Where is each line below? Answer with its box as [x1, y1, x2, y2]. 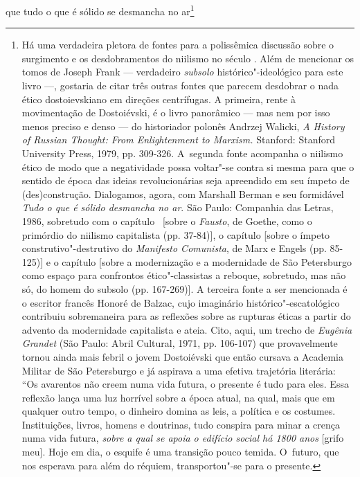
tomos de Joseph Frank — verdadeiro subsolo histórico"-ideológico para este [21, 64, 343, 79]
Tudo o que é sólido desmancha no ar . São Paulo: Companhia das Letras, [21, 200, 334, 215]
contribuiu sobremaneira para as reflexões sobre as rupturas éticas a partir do [21, 309, 351, 323]
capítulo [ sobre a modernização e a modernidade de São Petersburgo [62, 254, 352, 269]
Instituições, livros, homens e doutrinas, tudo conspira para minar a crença [21, 417, 341, 431]
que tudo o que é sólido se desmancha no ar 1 [6, 2, 195, 18]
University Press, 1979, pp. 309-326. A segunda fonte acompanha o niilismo [21, 146, 343, 160]
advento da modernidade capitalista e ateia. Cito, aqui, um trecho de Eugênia [21, 322, 352, 336]
